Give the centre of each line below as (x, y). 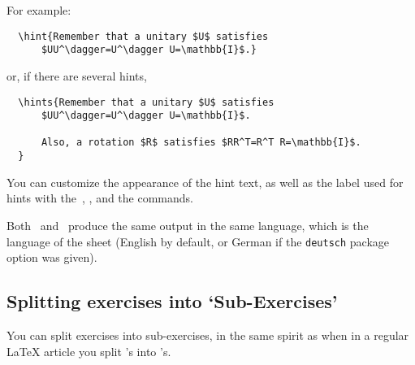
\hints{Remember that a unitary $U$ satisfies (146, 102)
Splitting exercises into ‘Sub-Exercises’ (172, 301)
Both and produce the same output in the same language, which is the (188, 225)
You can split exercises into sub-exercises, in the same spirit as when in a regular (208, 335)
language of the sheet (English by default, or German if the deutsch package (198, 241)
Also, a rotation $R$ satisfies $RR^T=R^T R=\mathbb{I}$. (201, 143)
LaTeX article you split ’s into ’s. (89, 351)
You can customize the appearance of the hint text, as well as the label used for (205, 182)
